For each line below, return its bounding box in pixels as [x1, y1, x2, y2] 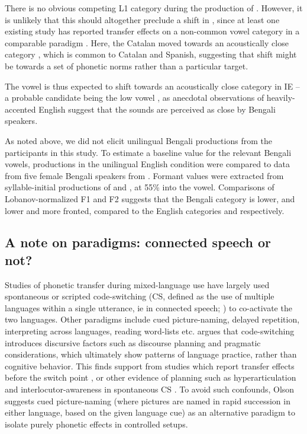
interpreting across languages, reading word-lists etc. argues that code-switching [5, 325, 295, 337]
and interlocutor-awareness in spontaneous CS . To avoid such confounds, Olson [5, 383, 295, 395]
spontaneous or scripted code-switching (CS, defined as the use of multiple [5, 290, 274, 302]
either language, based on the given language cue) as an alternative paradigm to [5, 406, 296, 419]
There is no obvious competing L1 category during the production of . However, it [5, 2, 303, 14]
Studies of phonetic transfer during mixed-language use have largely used [5, 278, 270, 291]
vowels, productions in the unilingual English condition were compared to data [5, 158, 290, 170]
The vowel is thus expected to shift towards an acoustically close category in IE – [5, 79, 300, 92]
